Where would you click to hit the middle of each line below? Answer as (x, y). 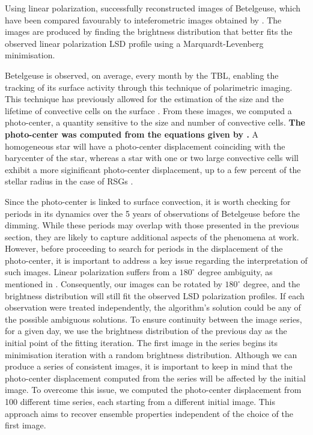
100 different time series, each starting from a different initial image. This (140, 401)
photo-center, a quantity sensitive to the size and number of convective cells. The (155, 122)
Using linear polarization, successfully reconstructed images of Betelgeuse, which (153, 8)
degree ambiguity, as (235, 272)
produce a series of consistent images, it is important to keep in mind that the (149, 366)
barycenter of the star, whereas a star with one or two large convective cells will (152, 158)
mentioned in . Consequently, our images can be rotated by (114, 284)
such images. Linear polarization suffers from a (91, 272)
